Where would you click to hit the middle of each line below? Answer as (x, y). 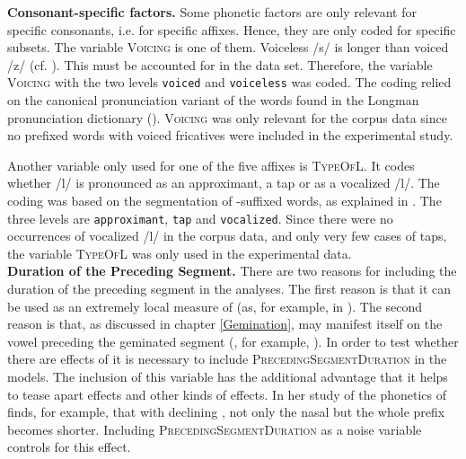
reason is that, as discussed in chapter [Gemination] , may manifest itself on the (225, 324)
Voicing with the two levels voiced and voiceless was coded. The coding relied (229, 82)
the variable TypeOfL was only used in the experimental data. (180, 253)
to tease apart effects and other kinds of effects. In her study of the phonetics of (227, 394)
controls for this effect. (69, 447)
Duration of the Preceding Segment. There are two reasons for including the (232, 271)
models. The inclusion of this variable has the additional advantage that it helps (228, 376)
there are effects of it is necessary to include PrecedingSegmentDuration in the (227, 359)
